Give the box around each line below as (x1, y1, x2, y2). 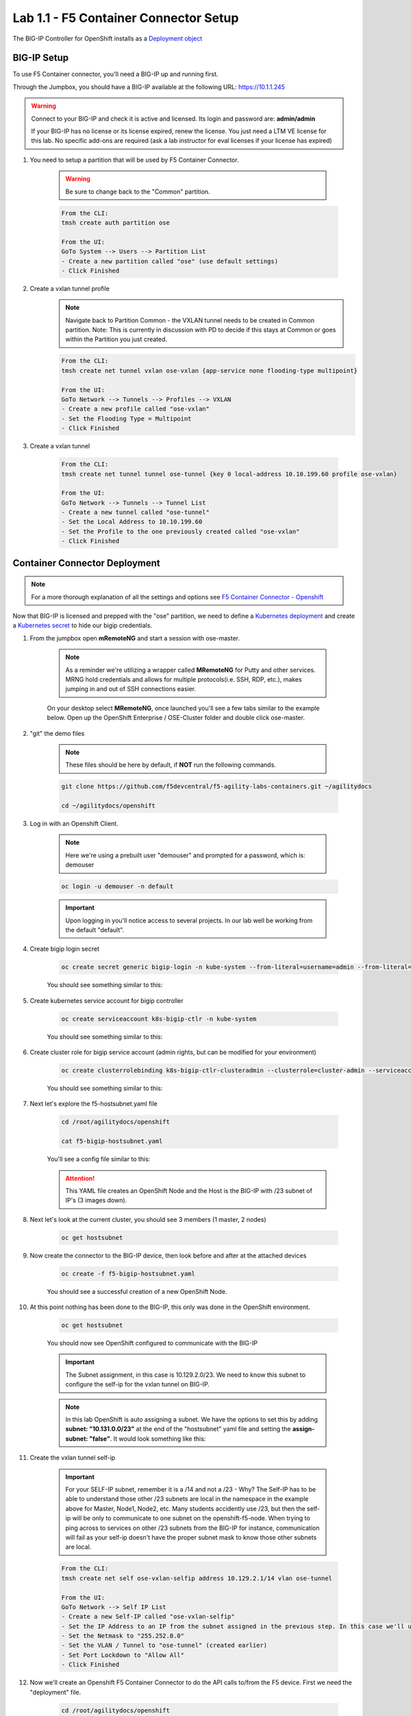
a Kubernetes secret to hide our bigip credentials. (12, 621, 153, 629)
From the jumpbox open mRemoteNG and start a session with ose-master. (29, 634, 240, 642)
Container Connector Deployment (12, 557, 160, 569)
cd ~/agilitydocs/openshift (61, 802, 155, 810)
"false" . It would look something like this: (89, 1435, 206, 1443)
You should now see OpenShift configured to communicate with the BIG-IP (47, 1339, 258, 1347)
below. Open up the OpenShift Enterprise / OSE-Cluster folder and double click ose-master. (47, 714, 305, 722)
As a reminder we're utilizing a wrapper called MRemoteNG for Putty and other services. (65, 666, 316, 674)
